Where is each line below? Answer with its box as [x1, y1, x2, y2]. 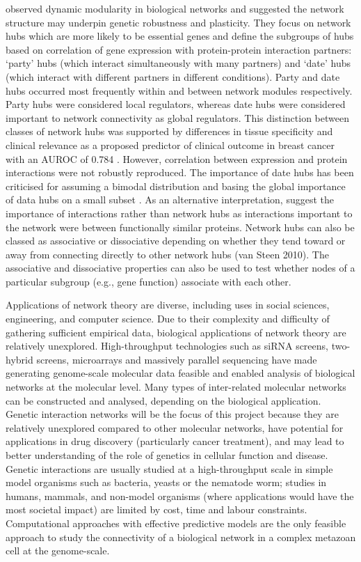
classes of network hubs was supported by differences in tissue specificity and [6, 124, 333, 139]
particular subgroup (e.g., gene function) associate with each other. [6, 274, 291, 288]
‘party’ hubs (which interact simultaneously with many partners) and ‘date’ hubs [6, 56, 351, 70]
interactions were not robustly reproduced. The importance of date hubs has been [6, 165, 354, 180]
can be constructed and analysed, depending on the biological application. [6, 393, 321, 407]
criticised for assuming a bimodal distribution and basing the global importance [6, 178, 346, 193]
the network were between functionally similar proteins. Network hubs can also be [6, 219, 355, 234]
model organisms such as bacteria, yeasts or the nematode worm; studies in [6, 475, 327, 490]
